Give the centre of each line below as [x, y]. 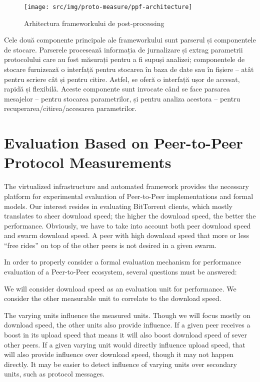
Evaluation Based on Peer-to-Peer [123, 143]
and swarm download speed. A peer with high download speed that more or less [127, 235]
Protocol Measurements [88, 162]
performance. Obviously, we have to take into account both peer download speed [127, 225]
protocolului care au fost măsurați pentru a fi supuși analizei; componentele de [124, 59]
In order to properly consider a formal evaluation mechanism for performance [122, 262]
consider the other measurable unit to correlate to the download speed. [113, 298]
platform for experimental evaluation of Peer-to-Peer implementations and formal [129, 196]
